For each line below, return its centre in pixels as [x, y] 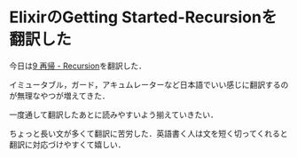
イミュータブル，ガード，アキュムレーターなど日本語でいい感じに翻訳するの [149, 84]
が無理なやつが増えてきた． [59, 95]
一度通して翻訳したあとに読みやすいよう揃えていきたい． [114, 115]
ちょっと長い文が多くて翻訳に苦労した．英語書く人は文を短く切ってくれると [148, 133]
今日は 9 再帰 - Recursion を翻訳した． [78, 66]
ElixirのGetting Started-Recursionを [143, 17]
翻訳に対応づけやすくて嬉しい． [67, 144]
